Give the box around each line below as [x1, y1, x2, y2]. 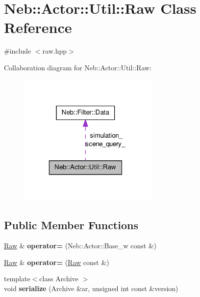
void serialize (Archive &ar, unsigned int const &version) [4, 283, 178, 293]
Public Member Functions [4, 217, 138, 233]
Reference [4, 17, 72, 37]
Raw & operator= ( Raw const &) [4, 257, 109, 267]
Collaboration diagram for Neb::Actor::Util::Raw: [4, 62, 152, 72]
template [4, 273, 30, 284]
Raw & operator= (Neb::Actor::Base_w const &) [4, 240, 157, 251]
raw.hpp [42, 46, 67, 56]
